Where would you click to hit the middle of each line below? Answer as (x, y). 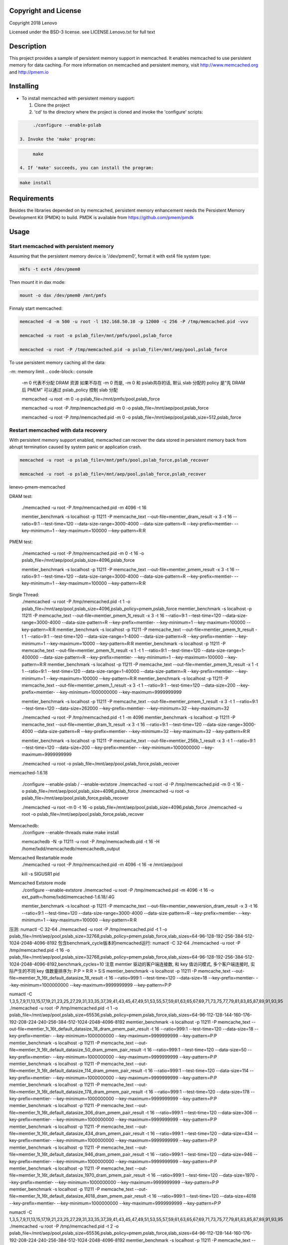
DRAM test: (21, 496)
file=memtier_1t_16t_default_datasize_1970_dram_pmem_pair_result (77, 1175)
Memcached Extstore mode (38, 883)
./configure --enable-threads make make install (70, 832)
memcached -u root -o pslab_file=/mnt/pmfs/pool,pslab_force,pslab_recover (114, 460)
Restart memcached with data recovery (58, 430)
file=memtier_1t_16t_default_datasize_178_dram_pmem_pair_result (76, 1092)
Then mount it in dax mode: (37, 282)
